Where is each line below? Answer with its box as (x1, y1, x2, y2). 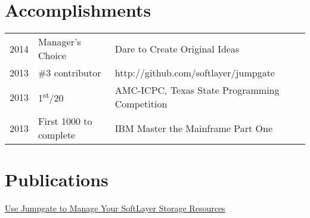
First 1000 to (38, 114, 92, 128)
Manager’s (38, 35, 81, 49)
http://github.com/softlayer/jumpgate (114, 66, 275, 80)
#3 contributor (38, 66, 101, 80)
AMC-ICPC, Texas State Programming (114, 83, 280, 97)
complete (38, 128, 76, 142)
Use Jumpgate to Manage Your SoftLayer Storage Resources (5, 202, 225, 214)
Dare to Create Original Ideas (114, 41, 240, 56)
